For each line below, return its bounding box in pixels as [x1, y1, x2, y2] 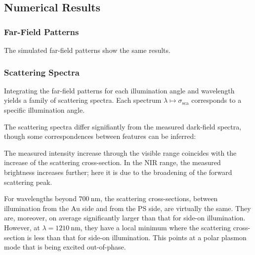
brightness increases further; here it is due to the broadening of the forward [4, 167, 232, 177]
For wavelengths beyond [4, 193, 77, 204]
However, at [4, 222, 40, 232]
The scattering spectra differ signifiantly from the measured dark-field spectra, [4, 121, 242, 131]
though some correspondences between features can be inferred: [4, 131, 196, 141]
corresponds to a [191, 95, 242, 105]
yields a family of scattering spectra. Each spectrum [4, 95, 162, 105]
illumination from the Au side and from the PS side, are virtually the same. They [4, 203, 251, 213]
